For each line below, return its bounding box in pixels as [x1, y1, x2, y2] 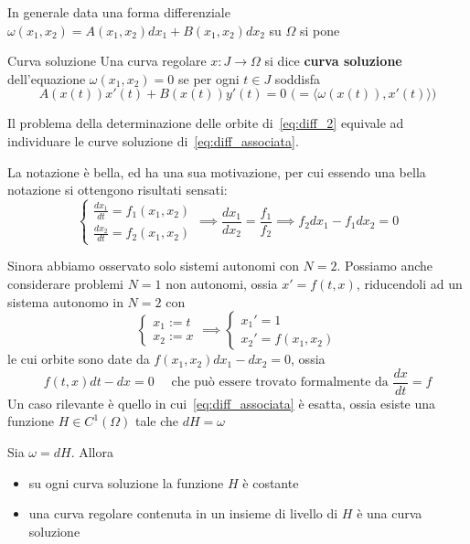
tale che [135, 411, 179, 431]
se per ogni [177, 69, 240, 88]
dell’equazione [7, 69, 86, 88]
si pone [300, 20, 340, 39]
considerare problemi [7, 274, 123, 293]
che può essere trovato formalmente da [171, 376, 389, 389]
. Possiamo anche [336, 256, 433, 275]
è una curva [357, 504, 422, 523]
